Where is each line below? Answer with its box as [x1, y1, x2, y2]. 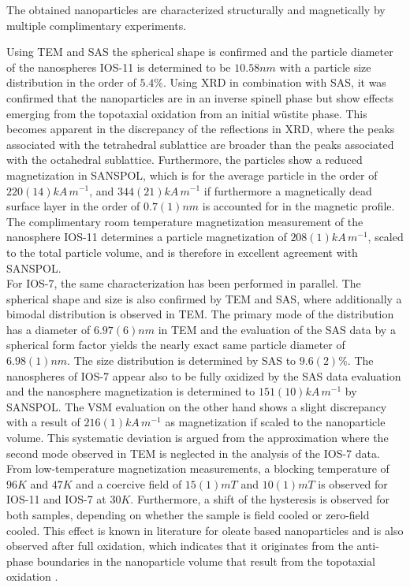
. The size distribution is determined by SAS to [67, 352, 296, 369]
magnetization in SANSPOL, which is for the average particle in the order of [6, 166, 378, 183]
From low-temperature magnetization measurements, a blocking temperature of [6, 460, 389, 477]
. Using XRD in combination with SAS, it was [162, 74, 386, 91]
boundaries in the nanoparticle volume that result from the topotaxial [36, 552, 375, 569]
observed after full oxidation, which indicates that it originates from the [6, 537, 353, 554]
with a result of [6, 414, 80, 430]
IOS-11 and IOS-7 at [6, 491, 106, 507]
